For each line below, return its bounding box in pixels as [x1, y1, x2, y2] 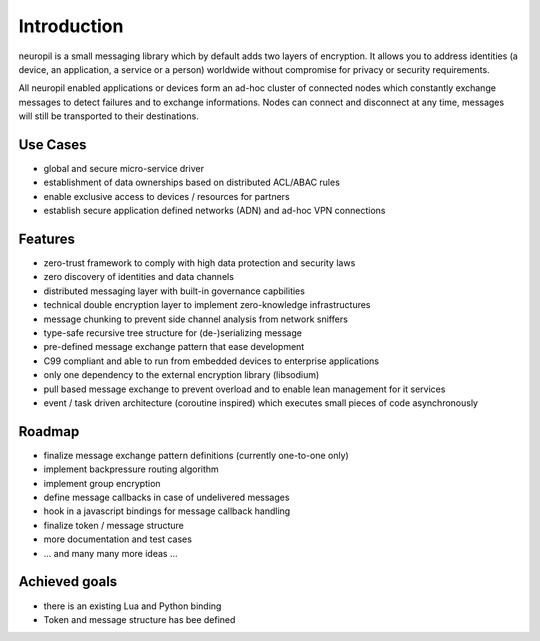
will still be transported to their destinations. [18, 110, 199, 122]
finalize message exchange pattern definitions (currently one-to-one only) [43, 449, 349, 461]
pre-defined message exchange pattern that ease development [43, 341, 305, 353]
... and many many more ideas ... [43, 547, 179, 559]
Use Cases [18, 136, 87, 153]
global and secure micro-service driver [43, 163, 205, 175]
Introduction [18, 15, 124, 37]
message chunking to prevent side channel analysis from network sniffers [43, 313, 349, 325]
